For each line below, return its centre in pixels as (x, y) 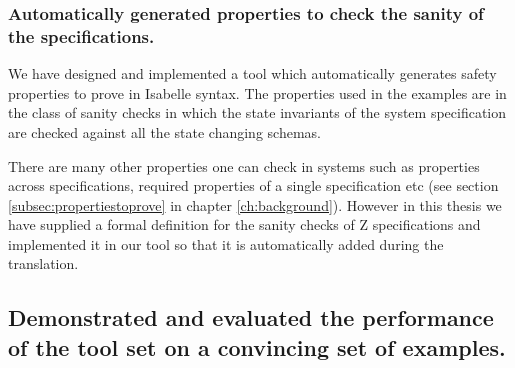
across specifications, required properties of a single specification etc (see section (253, 185)
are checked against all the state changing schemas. (164, 131)
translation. (43, 263)
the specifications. (81, 35)
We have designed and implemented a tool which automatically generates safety (252, 73)
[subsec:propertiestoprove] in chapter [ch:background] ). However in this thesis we (255, 204)
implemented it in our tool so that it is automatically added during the (226, 243)
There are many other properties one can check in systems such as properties (244, 165)
